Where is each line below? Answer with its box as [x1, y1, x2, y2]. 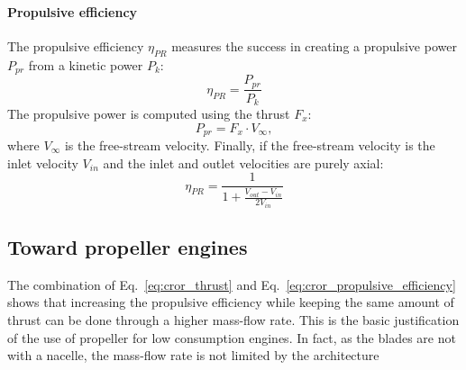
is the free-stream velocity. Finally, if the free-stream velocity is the [64, 136, 435, 155]
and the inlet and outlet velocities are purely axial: [103, 153, 384, 172]
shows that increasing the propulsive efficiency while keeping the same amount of [7, 293, 454, 311]
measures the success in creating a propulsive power [171, 36, 457, 55]
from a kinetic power [28, 55, 143, 74]
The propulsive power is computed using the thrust [7, 104, 290, 122]
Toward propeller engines [7, 232, 248, 260]
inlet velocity [7, 153, 78, 172]
